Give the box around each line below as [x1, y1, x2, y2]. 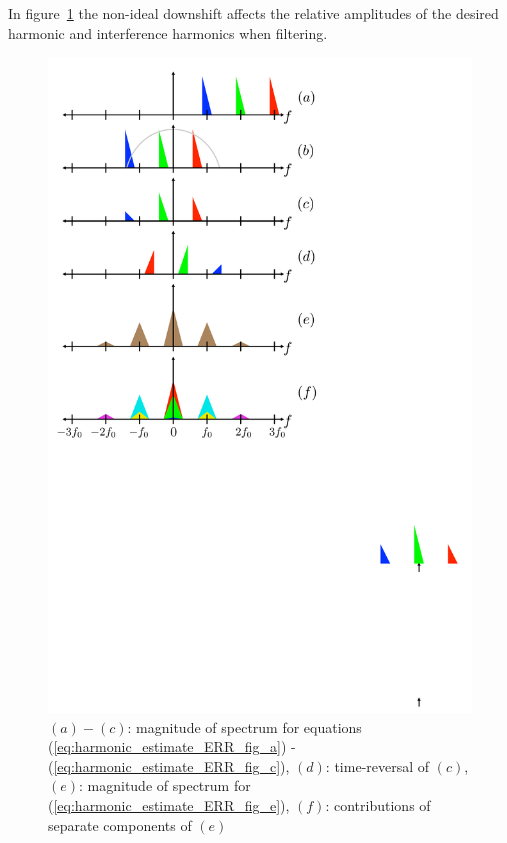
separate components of [48, 814, 192, 835]
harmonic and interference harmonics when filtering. [8, 22, 328, 43]
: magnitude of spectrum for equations [127, 716, 362, 737]
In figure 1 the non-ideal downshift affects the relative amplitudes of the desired [8, 3, 499, 23]
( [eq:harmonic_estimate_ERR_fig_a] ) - [48, 736, 296, 757]
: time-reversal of [325, 755, 430, 776]
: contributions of [325, 795, 431, 815]
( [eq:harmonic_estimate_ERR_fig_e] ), [48, 795, 290, 815]
